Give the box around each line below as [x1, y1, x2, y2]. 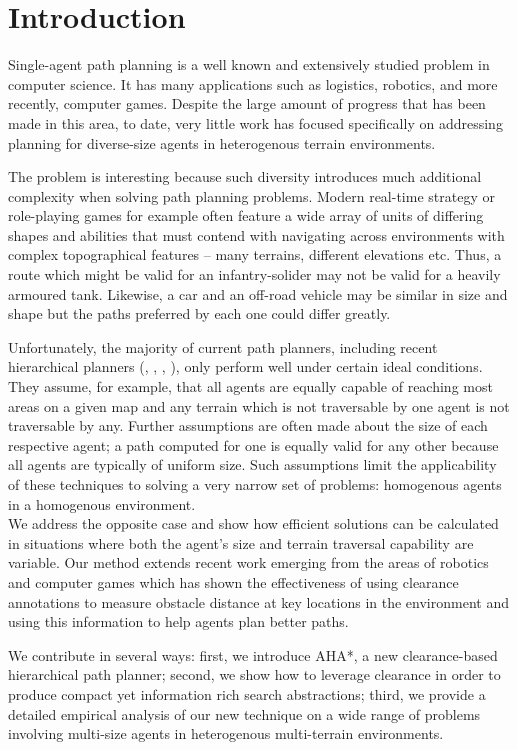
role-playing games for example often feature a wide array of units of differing [8, 205, 484, 226]
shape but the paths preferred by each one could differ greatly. [8, 303, 391, 324]
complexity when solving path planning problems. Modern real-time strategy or [8, 185, 495, 206]
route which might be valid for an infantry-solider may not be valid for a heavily [8, 264, 501, 285]
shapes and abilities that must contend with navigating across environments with [8, 224, 505, 245]
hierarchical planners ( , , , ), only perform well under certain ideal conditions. [8, 356, 483, 377]
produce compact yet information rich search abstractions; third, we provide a [8, 683, 486, 704]
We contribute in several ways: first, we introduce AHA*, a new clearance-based [8, 644, 498, 665]
